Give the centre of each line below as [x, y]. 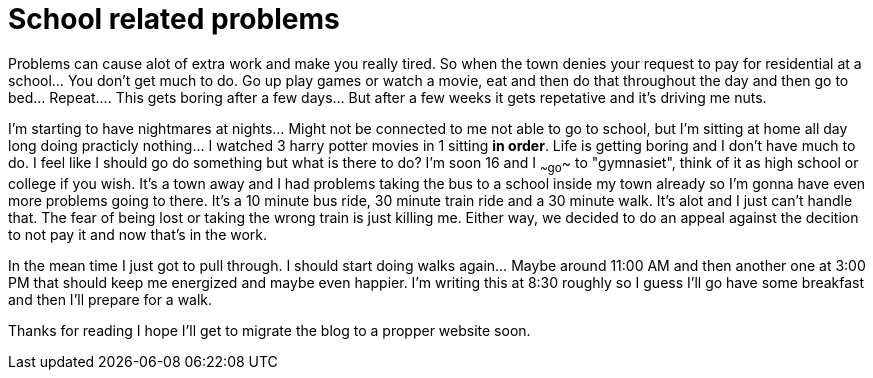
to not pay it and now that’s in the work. [138, 234]
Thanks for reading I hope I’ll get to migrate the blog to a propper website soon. [269, 330]
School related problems [174, 19]
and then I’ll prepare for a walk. [110, 299]
